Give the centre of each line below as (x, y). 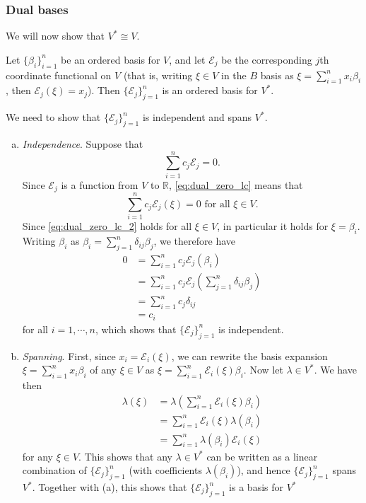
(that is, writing (158, 75)
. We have (335, 370)
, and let (187, 59)
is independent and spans (197, 117)
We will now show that (55, 36)
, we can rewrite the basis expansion (249, 355)
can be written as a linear (262, 456)
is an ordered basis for (210, 90)
